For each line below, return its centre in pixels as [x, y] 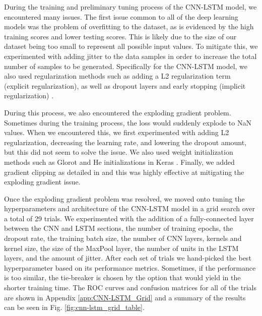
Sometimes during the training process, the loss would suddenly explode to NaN [128, 122]
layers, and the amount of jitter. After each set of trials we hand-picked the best [128, 258]
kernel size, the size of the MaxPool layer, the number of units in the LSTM [121, 248]
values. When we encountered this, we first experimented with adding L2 [117, 132]
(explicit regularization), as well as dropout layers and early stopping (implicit [125, 85]
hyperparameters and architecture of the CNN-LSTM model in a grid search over [130, 208]
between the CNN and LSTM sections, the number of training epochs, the [119, 228]
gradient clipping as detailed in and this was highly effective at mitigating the [124, 172]
